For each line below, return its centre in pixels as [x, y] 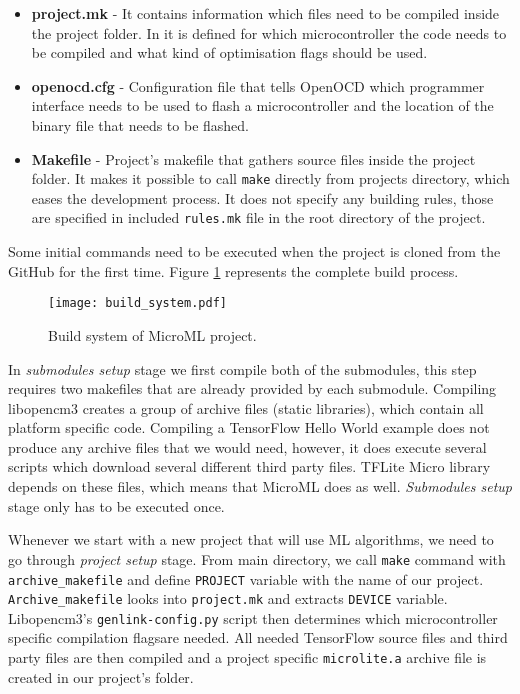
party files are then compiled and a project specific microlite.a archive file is [247, 657]
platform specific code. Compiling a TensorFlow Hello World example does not [249, 427]
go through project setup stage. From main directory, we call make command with [257, 558]
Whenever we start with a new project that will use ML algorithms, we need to [251, 539]
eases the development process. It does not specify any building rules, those [262, 197]
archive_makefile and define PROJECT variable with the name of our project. [246, 578]
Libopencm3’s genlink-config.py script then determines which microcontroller [253, 617]
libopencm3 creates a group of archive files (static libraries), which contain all [246, 407]
